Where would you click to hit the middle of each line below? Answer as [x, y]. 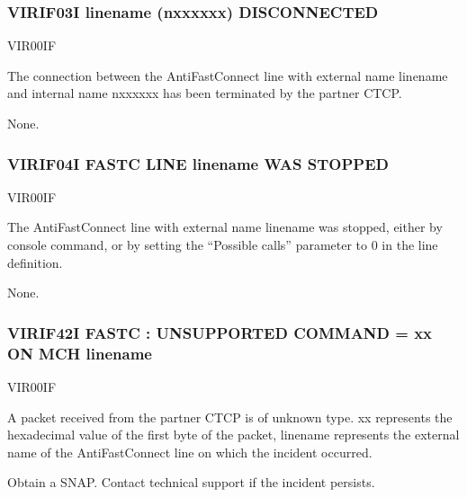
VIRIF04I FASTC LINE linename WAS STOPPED [198, 163]
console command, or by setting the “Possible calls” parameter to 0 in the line [223, 244]
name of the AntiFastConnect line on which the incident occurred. [190, 452]
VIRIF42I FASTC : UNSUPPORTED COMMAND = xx [220, 332]
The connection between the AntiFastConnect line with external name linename [228, 75]
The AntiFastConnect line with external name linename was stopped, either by [225, 227]
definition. [35, 262]
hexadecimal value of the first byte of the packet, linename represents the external [233, 435]
